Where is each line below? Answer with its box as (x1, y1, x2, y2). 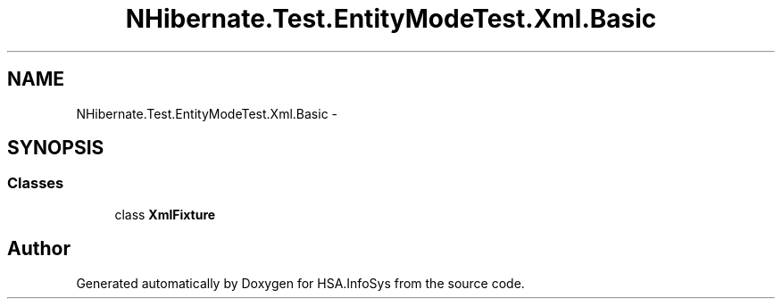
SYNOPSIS (7, 136, 104, 160)
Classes (7, 174, 64, 193)
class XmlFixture (114, 206, 216, 222)
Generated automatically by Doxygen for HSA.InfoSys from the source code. (76, 275, 525, 291)
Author (7, 237, 71, 261)
